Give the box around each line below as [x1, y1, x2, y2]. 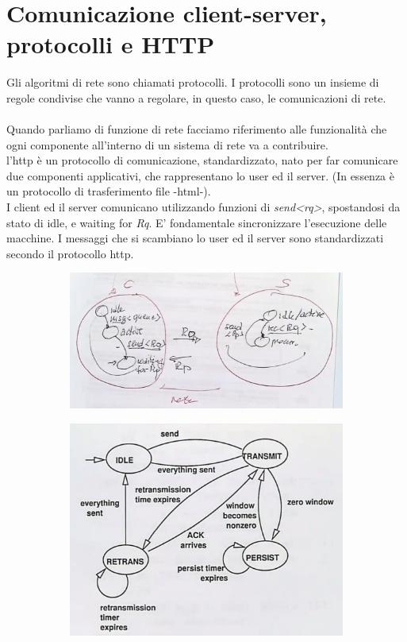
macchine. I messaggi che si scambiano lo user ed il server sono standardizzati [6, 230, 384, 246]
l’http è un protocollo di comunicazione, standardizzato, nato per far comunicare [6, 152, 398, 168]
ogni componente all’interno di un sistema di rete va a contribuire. [6, 136, 328, 153]
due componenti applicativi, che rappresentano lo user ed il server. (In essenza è [6, 167, 394, 184]
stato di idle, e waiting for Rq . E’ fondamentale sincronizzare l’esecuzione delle [6, 214, 387, 230]
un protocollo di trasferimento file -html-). [6, 183, 211, 199]
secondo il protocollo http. [6, 245, 134, 261]
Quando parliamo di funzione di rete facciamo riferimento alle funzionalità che [6, 121, 387, 137]
